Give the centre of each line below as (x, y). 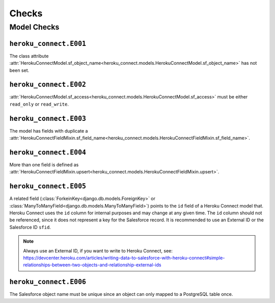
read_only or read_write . (39, 104)
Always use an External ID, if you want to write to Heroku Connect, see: (98, 250)
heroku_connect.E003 (48, 118)
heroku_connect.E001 (48, 44)
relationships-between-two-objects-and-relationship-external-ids (92, 265)
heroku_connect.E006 (48, 282)
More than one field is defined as (44, 165)
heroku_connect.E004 (48, 152)
